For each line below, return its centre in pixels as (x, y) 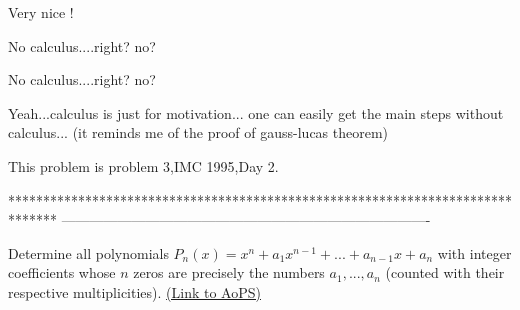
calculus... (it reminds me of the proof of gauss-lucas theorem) (198, 132)
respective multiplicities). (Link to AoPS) (134, 291)
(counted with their (445, 272)
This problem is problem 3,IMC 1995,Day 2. (143, 165)
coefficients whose (62, 272)
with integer (474, 252)
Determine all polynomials (88, 252)
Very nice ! (41, 12)
